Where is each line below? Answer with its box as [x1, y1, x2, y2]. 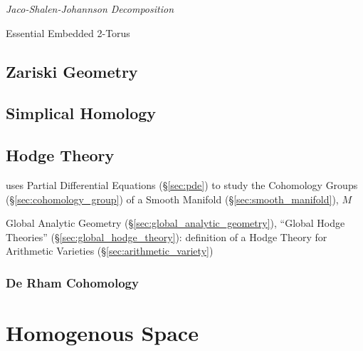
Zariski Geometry [6, 60, 138, 82]
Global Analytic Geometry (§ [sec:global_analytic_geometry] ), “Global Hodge [6, 215, 345, 230]
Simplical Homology [6, 102, 157, 124]
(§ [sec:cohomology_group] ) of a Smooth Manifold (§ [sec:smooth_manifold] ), [6, 191, 339, 206]
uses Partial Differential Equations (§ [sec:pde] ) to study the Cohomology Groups [6, 177, 358, 192]
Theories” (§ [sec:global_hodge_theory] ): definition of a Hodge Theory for [6, 229, 327, 244]
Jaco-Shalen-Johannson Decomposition [6, 1, 174, 16]
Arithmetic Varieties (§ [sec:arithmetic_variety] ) [6, 243, 214, 258]
